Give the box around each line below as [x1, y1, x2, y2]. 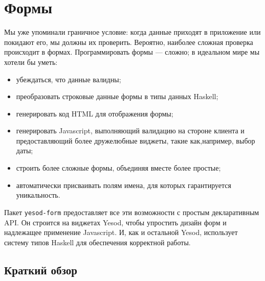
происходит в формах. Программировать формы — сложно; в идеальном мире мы [4, 46, 260, 57]
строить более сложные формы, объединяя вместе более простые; [16, 162, 221, 173]
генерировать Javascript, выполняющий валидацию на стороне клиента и [16, 125, 245, 136]
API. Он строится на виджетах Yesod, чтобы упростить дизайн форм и [4, 217, 227, 227]
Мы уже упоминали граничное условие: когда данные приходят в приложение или [4, 27, 261, 37]
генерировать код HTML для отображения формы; [16, 108, 173, 119]
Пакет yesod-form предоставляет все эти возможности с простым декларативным [4, 206, 259, 217]
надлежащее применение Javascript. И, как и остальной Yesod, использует [4, 227, 238, 238]
